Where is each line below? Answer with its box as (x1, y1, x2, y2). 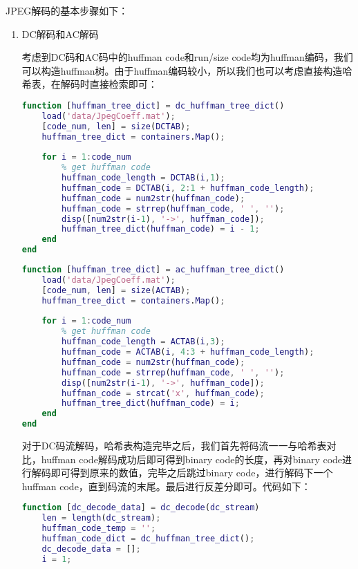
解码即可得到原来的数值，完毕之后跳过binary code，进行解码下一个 (31, 465, 333, 480)
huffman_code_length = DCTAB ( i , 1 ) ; (62, 173, 225, 183)
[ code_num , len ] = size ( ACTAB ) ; (41, 285, 191, 295)
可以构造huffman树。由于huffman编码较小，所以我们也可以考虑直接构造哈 (21, 63, 352, 77)
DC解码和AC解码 (21, 26, 99, 41)
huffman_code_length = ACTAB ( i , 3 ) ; (62, 337, 225, 347)
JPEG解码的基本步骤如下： (6, 3, 129, 17)
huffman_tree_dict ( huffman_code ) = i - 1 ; (62, 224, 260, 234)
